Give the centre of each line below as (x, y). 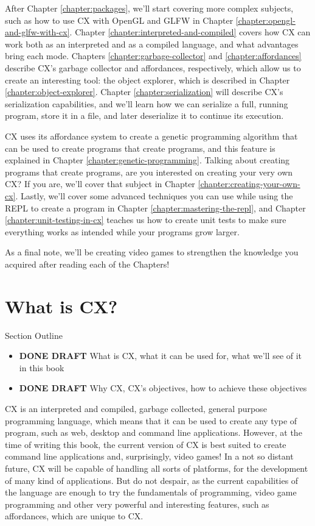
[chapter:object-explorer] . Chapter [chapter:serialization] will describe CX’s (144, 92)
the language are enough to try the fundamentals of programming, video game (151, 492)
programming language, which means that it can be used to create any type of (151, 420)
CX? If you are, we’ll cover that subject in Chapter (100, 184)
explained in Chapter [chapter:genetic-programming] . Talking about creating (147, 160)
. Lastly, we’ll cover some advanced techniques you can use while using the (154, 195)
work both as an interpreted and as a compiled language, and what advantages (152, 44)
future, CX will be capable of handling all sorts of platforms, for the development (157, 468)
